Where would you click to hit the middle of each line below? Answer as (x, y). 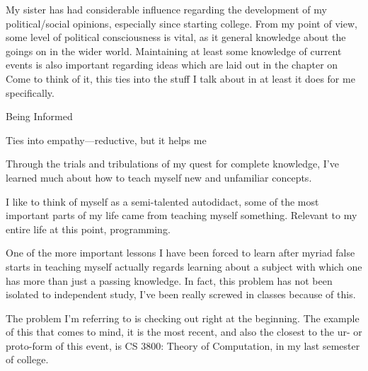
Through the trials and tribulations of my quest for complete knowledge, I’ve (172, 164)
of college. (27, 359)
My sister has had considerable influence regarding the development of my (166, 9)
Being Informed (39, 116)
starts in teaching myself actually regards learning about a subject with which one (184, 266)
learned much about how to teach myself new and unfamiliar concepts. (159, 177)
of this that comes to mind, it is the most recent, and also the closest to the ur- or (184, 332)
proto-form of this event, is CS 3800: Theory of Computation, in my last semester (183, 345)
